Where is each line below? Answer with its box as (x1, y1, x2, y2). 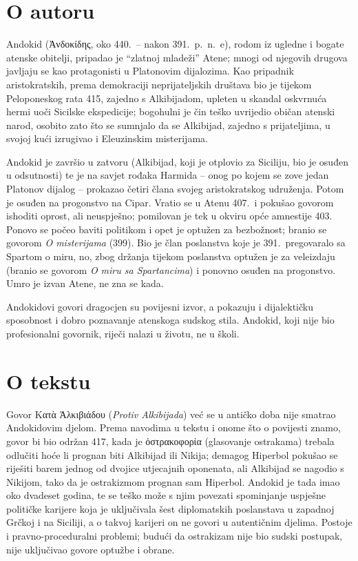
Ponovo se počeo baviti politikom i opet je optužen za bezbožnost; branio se (6, 222, 327, 236)
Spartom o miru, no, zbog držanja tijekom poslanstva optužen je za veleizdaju (6, 249, 335, 264)
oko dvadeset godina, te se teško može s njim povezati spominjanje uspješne (6, 488, 326, 502)
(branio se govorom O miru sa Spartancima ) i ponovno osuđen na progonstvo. (6, 262, 336, 277)
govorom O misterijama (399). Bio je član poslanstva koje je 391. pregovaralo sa (6, 235, 346, 250)
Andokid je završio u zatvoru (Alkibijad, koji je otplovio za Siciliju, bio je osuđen (6, 154, 348, 168)
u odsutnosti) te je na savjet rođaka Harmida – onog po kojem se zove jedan (6, 168, 329, 182)
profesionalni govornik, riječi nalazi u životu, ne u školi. (6, 326, 240, 340)
